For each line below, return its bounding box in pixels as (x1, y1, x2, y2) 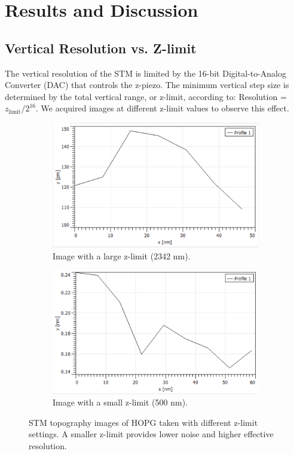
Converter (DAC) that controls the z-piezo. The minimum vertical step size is (5, 78, 289, 91)
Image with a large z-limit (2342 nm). (53, 249, 191, 262)
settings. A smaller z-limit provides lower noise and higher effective (29, 428, 274, 440)
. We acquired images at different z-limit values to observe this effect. (36, 102, 289, 114)
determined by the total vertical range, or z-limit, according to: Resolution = (5, 90, 287, 102)
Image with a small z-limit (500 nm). (53, 396, 188, 408)
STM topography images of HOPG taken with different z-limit (29, 416, 258, 428)
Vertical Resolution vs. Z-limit (5, 38, 197, 57)
